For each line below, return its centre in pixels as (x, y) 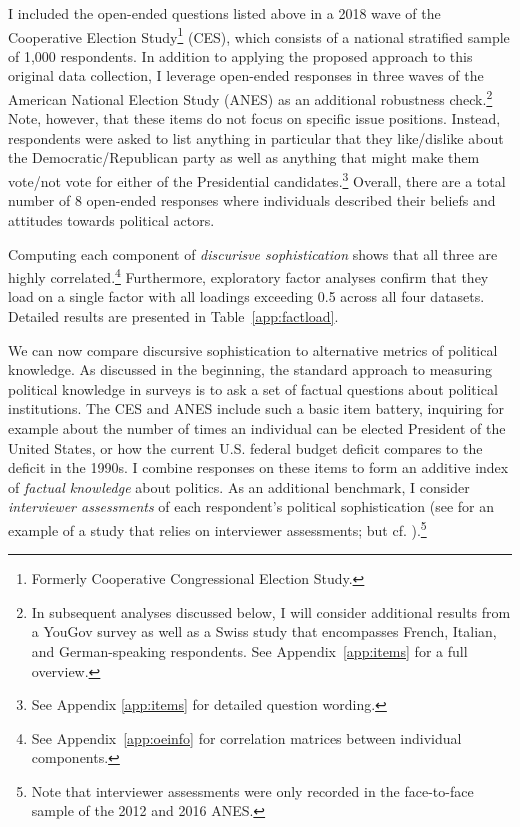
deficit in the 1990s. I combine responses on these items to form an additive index (258, 467)
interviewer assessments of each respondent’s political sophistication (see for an (251, 506)
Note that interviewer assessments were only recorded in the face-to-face (252, 790)
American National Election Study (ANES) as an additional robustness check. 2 (250, 97)
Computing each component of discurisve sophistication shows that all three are (253, 253)
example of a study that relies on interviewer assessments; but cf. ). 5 (217, 528)
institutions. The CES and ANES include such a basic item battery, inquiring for (256, 408)
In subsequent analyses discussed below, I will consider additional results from (271, 611)
